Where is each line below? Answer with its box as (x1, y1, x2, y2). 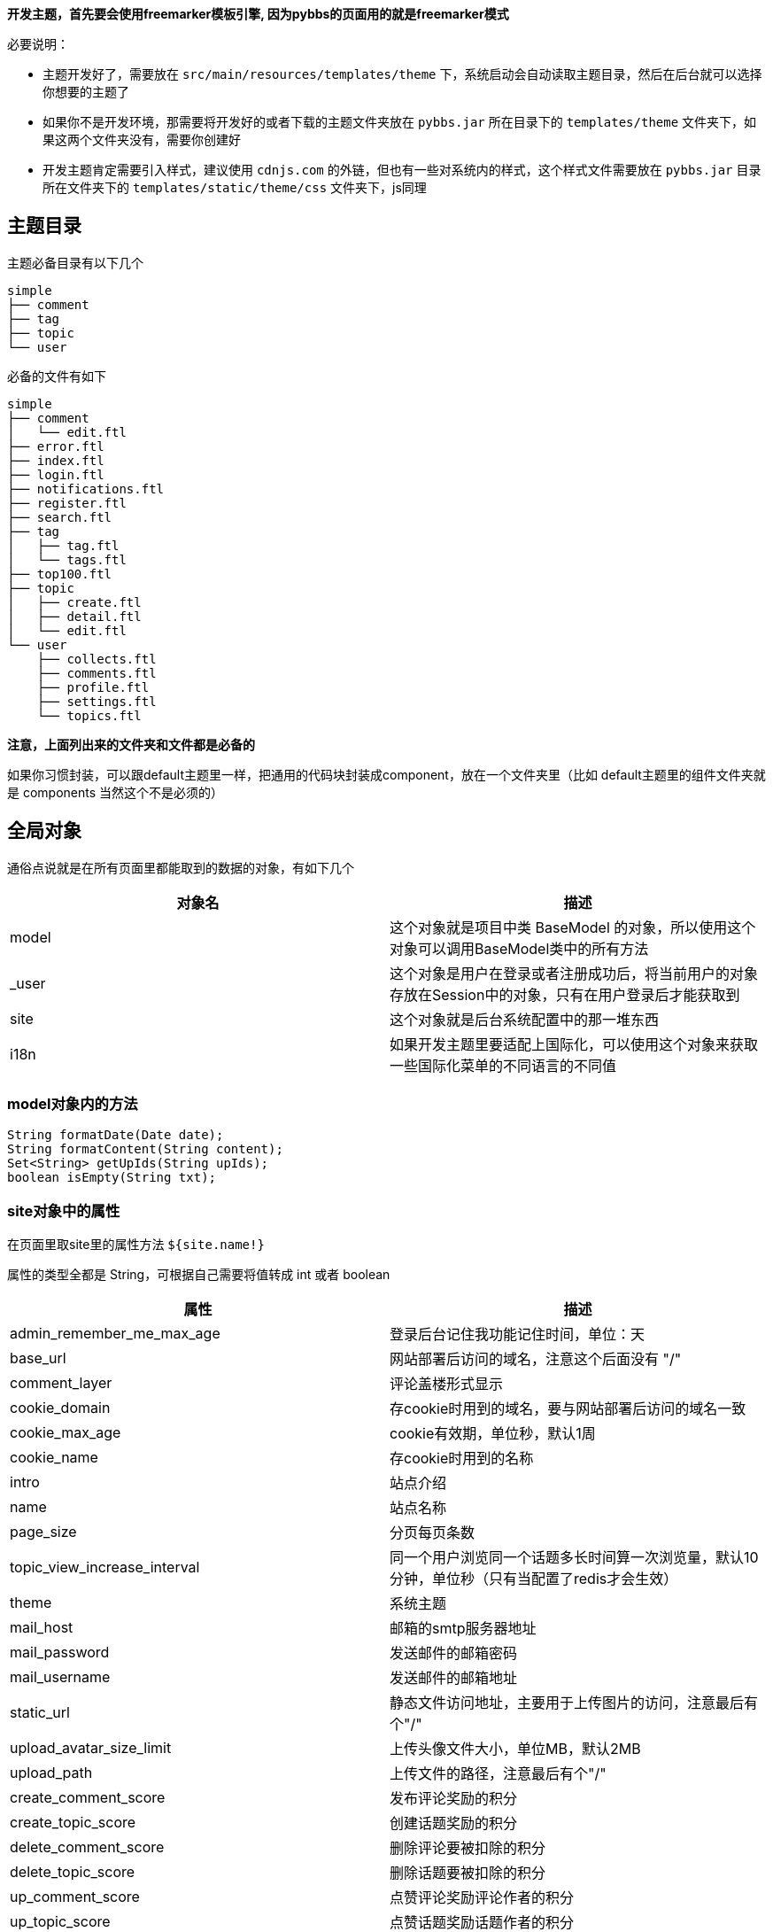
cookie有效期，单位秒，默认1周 (390, 1424, 596, 1443)
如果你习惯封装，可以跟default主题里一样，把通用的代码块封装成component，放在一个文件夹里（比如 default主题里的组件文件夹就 (7, 766, 766, 782)
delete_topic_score (10, 1863, 135, 1882)
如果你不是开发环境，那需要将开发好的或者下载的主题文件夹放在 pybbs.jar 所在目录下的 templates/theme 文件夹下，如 (43, 114, 757, 129)
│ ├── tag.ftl (7, 538, 120, 553)
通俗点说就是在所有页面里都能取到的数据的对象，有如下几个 (7, 859, 354, 875)
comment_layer (10, 1374, 112, 1393)
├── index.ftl (7, 453, 104, 468)
